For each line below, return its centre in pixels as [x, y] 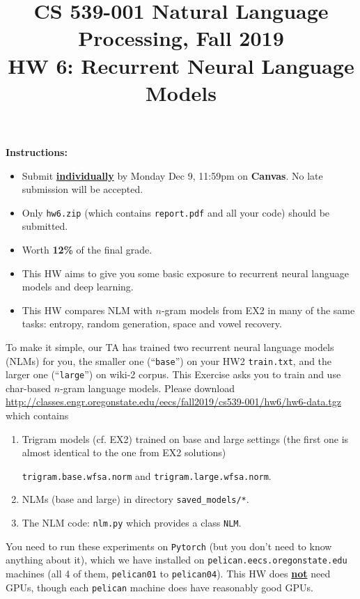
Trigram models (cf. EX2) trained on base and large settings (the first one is [185, 438]
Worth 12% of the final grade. [87, 249]
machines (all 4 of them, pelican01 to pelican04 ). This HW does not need [168, 574]
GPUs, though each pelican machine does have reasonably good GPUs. [159, 587]
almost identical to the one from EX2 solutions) [124, 452]
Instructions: [37, 151]
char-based [29, 388]
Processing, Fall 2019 [181, 38]
